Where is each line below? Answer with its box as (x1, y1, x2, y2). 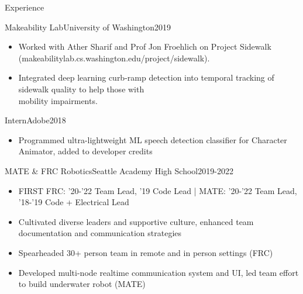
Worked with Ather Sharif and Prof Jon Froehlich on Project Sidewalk (18, 40, 271, 53)
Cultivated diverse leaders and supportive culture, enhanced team (18, 215, 254, 227)
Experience (5, 1, 44, 13)
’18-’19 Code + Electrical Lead (18, 196, 129, 208)
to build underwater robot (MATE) (18, 278, 146, 290)
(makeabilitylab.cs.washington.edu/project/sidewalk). (18, 51, 210, 64)
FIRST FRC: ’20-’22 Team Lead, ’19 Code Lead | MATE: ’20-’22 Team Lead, (18, 184, 297, 196)
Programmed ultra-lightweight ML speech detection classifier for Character (18, 133, 287, 146)
